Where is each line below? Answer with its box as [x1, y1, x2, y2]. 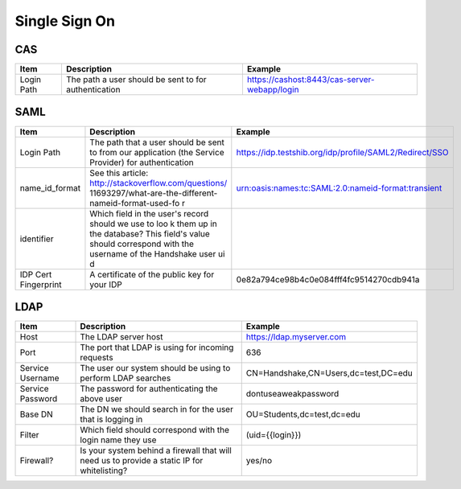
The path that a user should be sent [89, 137, 224, 148]
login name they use [80, 434, 157, 446]
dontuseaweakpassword [245, 388, 340, 400]
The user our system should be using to [80, 363, 231, 374]
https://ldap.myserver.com [245, 331, 347, 343]
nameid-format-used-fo [89, 197, 180, 208]
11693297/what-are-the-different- [89, 187, 218, 199]
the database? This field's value [89, 228, 211, 239]
